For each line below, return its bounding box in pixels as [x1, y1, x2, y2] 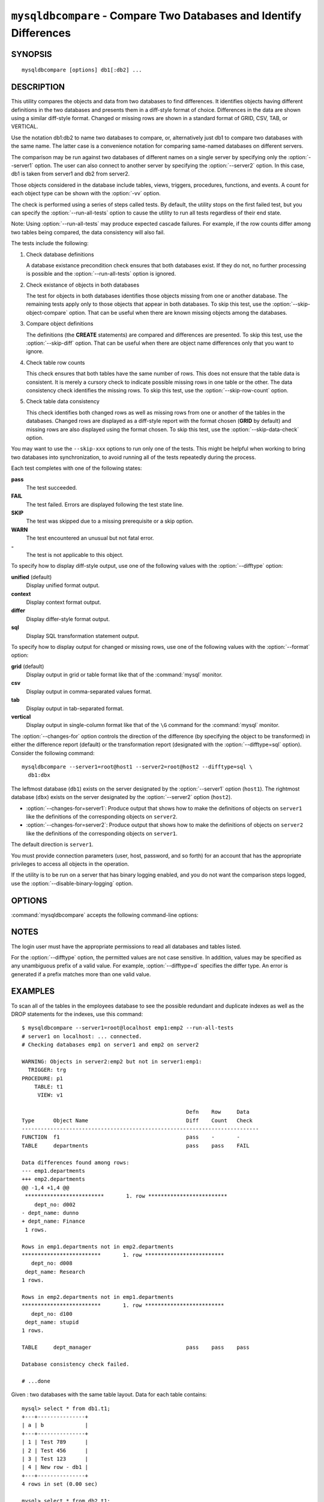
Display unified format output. [26, 582, 100, 589]
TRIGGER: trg [28, 1066, 67, 1074]
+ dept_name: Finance [22, 1218, 85, 1225]
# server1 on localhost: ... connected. [22, 1033, 142, 1039]
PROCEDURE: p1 [22, 1075, 63, 1081]
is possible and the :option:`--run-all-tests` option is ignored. [26, 270, 176, 278]
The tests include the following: [11, 240, 89, 247]
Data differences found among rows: [22, 1159, 130, 1166]
